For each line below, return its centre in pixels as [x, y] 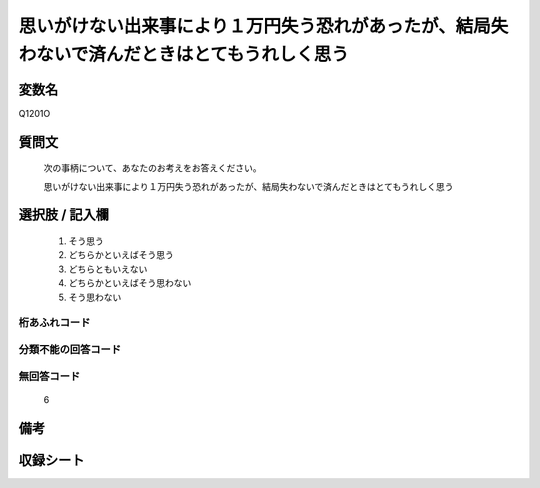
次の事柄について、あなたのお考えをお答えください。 [152, 168]
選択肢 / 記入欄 [64, 215]
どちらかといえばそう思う [121, 255]
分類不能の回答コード [70, 349]
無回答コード [49, 376]
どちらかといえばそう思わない [130, 283]
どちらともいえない [108, 269]
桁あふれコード [54, 323]
